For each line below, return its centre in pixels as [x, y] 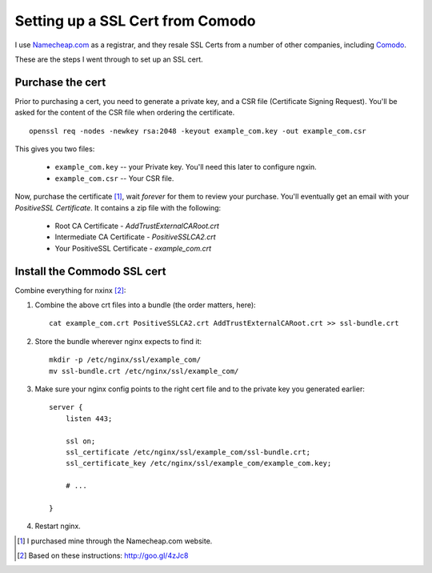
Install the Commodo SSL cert [90, 271]
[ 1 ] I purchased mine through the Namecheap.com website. [115, 541]
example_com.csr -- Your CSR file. [114, 178]
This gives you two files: [55, 149]
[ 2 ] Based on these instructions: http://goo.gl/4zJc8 [103, 555]
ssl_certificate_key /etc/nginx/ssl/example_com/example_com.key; [198, 463]
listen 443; [89, 419]
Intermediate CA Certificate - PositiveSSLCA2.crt [135, 237]
